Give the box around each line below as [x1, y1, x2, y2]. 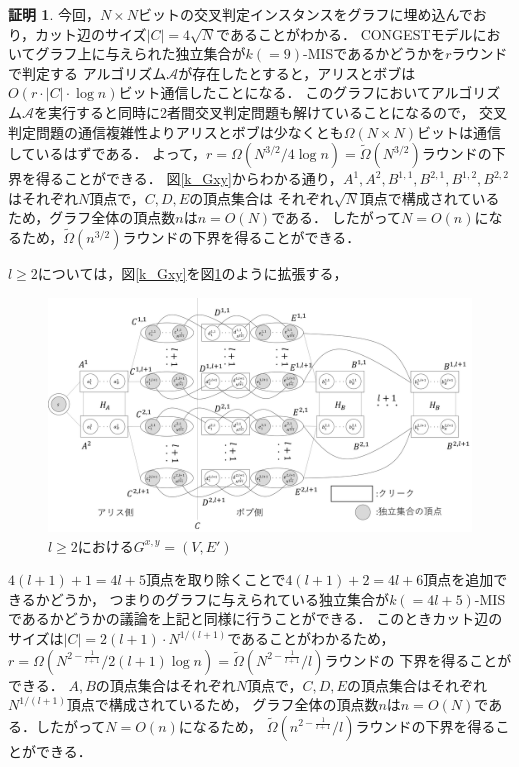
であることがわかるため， [227, 628, 395, 649]
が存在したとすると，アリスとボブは [178, 62, 416, 83]
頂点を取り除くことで [145, 569, 286, 590]
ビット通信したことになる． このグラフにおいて [118, 82, 431, 103]
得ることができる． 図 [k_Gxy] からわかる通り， [35, 168, 343, 189]
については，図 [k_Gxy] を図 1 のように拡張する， [37, 263, 348, 284]
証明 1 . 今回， [8, 4, 100, 24]
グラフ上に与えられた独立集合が [35, 43, 246, 64]
